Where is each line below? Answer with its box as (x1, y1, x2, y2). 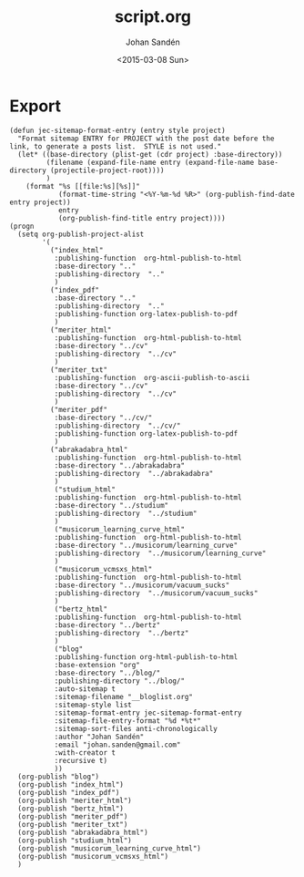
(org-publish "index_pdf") (17, 788, 120, 797)
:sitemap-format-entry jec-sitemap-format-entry (54, 708, 243, 717)
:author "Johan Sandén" (54, 732, 145, 741)
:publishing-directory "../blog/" (54, 676, 185, 686)
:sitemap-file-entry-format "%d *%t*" (54, 716, 202, 726)
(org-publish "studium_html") (17, 836, 132, 845)
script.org (114, 6, 192, 27)
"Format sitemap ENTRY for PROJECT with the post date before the (17, 134, 275, 143)
